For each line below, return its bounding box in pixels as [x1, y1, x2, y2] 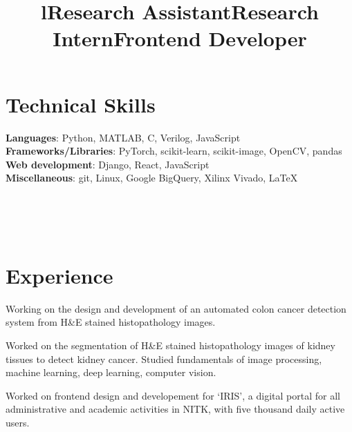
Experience [6, 261, 113, 289]
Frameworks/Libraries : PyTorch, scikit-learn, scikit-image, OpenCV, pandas [6, 144, 342, 158]
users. [6, 415, 30, 429]
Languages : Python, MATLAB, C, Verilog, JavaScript [6, 130, 241, 144]
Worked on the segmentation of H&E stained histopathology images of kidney [6, 337, 335, 352]
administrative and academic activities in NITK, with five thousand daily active [6, 402, 345, 416]
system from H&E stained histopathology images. [6, 315, 216, 329]
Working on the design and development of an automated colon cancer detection [6, 301, 346, 315]
